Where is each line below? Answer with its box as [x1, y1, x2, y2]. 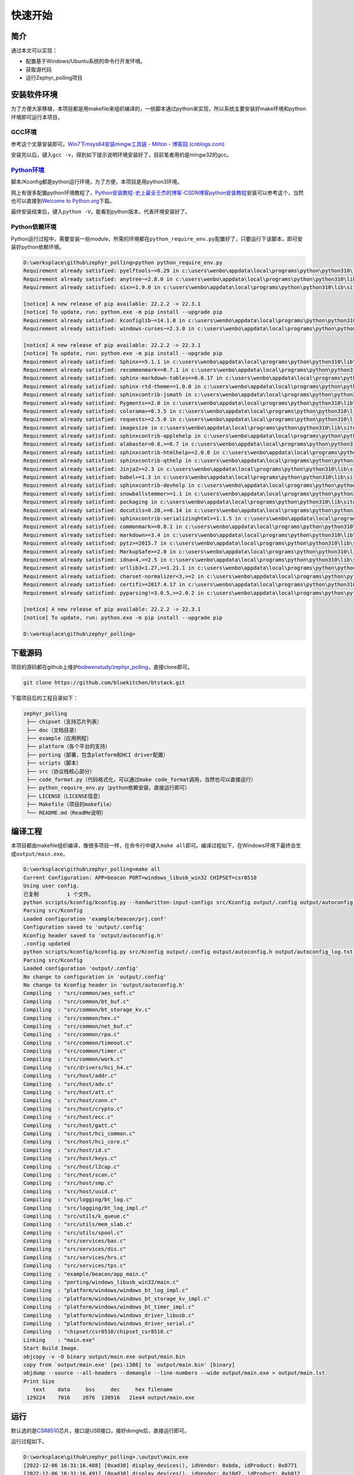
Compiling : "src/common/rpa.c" [23, 1031, 120, 1038]
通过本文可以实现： [11, 47, 58, 54]
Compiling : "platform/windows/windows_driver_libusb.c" [23, 1312, 195, 1319]
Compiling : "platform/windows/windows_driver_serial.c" [23, 1320, 195, 1327]
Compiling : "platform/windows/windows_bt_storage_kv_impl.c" [23, 1295, 211, 1302]
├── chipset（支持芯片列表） [27, 719, 103, 725]
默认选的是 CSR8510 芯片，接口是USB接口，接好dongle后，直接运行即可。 [11, 1427, 190, 1434]
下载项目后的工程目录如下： [11, 694, 78, 702]
